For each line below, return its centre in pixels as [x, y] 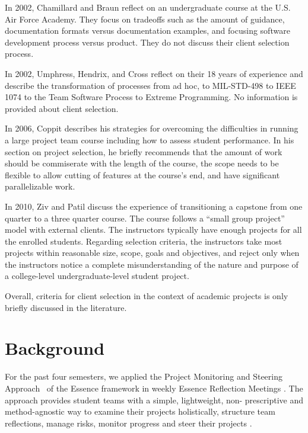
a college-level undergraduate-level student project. [97, 276]
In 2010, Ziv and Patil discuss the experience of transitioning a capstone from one [154, 206]
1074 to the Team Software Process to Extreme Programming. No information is [151, 97]
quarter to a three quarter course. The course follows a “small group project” [145, 218]
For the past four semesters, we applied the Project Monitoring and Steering [144, 376]
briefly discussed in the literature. [66, 307]
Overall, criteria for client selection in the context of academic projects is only [147, 296]
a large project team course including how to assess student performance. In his [150, 139]
